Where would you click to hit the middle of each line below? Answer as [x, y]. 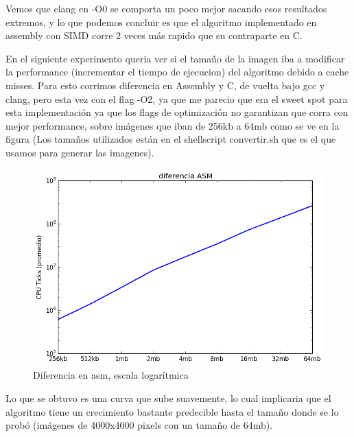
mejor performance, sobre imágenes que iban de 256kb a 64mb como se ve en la [173, 125]
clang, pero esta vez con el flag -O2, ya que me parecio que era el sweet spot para [177, 98]
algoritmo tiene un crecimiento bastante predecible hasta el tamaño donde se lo [172, 411]
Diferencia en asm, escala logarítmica [111, 375]
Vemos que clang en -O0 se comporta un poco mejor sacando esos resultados [166, 8]
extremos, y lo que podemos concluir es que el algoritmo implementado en [161, 22]
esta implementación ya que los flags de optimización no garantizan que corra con [177, 112]
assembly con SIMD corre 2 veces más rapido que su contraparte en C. [154, 35]
